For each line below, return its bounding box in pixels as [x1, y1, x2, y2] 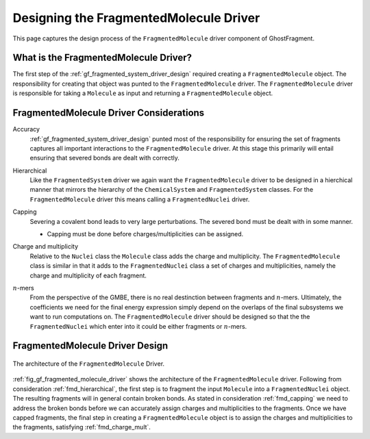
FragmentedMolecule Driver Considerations [12, 107, 205, 119]
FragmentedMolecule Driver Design [12, 340, 169, 352]
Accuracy [12, 125, 40, 134]
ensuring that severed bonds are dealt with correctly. [29, 154, 180, 162]
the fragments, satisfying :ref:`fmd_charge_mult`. [12, 423, 151, 431]
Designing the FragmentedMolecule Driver [12, 10, 260, 25]
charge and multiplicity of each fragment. [29, 271, 147, 279]
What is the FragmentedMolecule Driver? [12, 52, 192, 64]
